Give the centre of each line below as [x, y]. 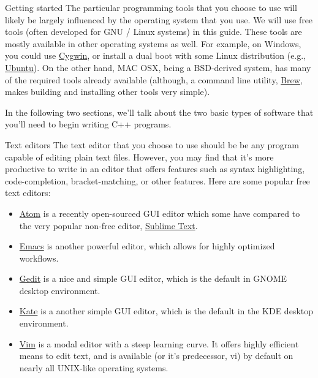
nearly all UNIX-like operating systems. [94, 367]
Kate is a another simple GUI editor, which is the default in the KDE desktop [166, 311]
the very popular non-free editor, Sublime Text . [108, 225]
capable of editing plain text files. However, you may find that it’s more [139, 157]
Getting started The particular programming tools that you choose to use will [151, 7]
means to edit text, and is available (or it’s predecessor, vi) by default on [156, 356]
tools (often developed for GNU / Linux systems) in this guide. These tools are [153, 32]
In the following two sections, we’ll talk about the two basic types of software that [159, 112]
